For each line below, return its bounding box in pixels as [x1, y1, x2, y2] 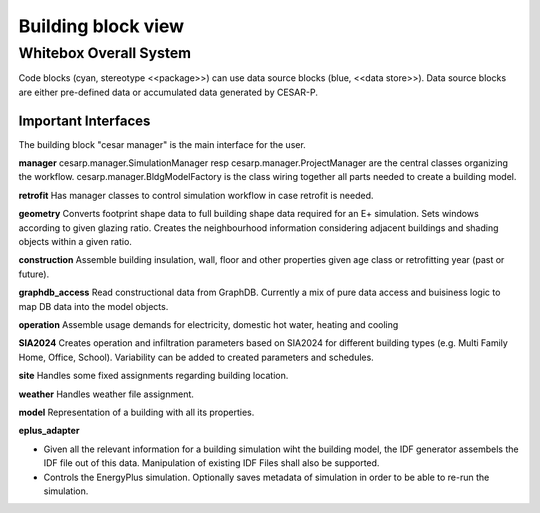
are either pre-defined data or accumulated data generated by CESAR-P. [18, 86, 319, 98]
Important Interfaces [18, 112, 151, 129]
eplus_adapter [18, 425, 80, 437]
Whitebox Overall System [18, 44, 192, 62]
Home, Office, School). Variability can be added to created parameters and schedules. [18, 351, 374, 363]
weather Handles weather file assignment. [18, 388, 195, 400]
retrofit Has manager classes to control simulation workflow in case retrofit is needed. [18, 189, 374, 201]
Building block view [18, 15, 185, 37]
